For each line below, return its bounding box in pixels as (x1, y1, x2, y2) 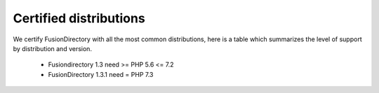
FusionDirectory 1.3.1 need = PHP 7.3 (48, 70, 154, 78)
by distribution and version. (13, 44, 93, 52)
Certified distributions (13, 10, 145, 26)
